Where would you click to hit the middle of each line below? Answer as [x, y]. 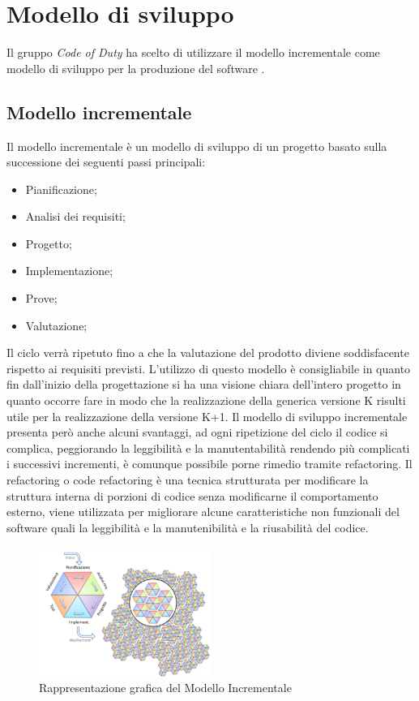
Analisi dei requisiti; [75, 216]
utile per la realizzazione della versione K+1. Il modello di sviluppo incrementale [207, 416]
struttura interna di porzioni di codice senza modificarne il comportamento [192, 495]
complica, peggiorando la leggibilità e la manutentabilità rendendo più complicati [208, 447]
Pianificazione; [61, 189]
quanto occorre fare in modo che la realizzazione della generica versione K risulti [206, 400]
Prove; [41, 298]
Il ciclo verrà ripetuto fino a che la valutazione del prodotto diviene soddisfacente [208, 353]
